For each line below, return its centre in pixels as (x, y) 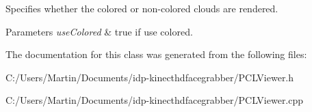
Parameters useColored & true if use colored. (99, 31)
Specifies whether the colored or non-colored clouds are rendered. (142, 8)
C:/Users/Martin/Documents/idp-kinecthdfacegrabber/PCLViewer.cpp (155, 100)
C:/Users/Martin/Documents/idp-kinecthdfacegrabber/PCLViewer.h (150, 77)
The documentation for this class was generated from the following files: (156, 54)
